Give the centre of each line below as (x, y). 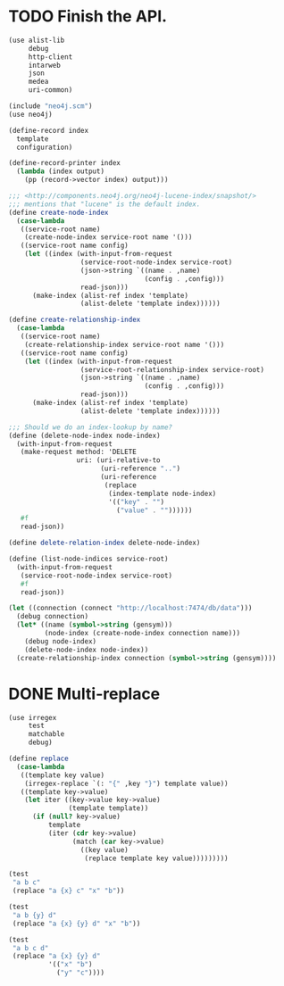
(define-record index (49, 130)
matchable (46, 734)
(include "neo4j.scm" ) (50, 106)
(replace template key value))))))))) (156, 858)
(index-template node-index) (162, 493)
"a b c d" (30, 948)
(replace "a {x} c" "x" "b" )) (68, 891)
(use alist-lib (37, 40)
